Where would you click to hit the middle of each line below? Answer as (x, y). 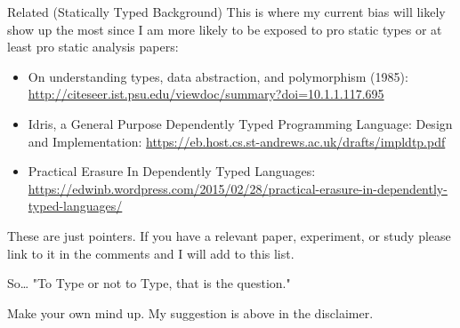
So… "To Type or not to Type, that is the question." (149, 283)
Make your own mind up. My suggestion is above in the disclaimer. (190, 312)
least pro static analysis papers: (93, 47)
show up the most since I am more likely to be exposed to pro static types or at (225, 29)
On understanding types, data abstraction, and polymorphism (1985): (218, 76)
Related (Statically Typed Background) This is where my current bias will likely (226, 12)
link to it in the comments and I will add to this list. (151, 253)
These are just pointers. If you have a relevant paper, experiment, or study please (229, 235)
